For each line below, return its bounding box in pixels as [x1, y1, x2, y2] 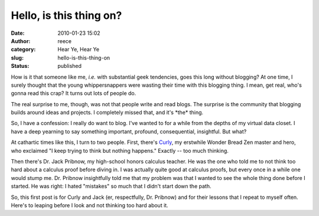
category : [11, 46, 36, 53]
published [57, 63, 82, 70]
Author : [11, 37, 31, 44]
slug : [11, 54, 24, 61]
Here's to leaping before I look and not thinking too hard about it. [11, 201, 168, 209]
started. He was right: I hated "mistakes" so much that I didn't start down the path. [11, 183, 211, 190]
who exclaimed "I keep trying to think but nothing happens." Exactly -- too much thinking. [11, 147, 229, 154]
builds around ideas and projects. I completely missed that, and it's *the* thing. [11, 109, 204, 116]
